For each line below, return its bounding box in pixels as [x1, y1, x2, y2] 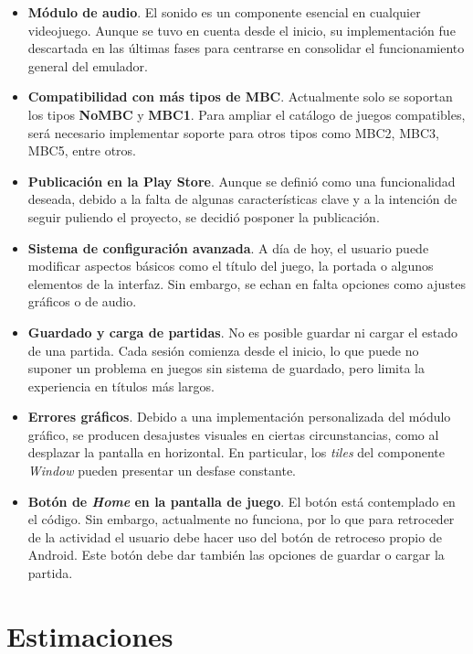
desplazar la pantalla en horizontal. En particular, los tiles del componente [27, 443, 445, 462]
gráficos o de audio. [27, 292, 137, 311]
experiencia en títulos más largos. [27, 376, 215, 395]
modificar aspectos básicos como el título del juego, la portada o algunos [27, 256, 434, 275]
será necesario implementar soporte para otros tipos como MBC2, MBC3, [27, 123, 439, 142]
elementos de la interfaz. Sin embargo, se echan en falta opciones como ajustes [27, 273, 466, 293]
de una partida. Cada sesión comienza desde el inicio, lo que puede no [27, 340, 419, 359]
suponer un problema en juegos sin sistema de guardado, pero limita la [27, 359, 425, 378]
